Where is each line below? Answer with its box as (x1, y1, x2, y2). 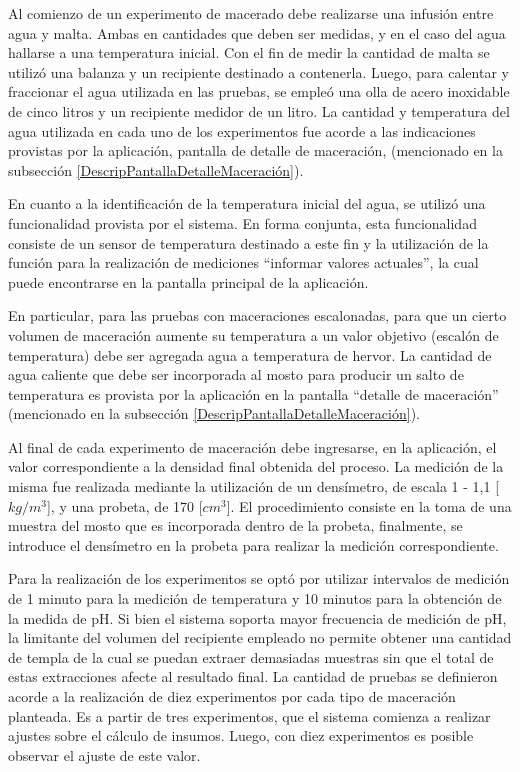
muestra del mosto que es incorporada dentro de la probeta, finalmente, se (8, 515, 463, 536)
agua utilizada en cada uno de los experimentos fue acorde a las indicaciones (8, 120, 476, 141)
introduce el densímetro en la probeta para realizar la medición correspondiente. (8, 534, 499, 555)
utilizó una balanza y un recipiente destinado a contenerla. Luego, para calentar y (8, 61, 509, 82)
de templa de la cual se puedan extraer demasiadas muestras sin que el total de (8, 646, 494, 667)
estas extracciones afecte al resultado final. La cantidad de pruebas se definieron (8, 666, 498, 687)
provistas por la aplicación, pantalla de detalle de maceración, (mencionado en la (8, 140, 503, 161)
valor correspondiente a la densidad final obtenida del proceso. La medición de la (8, 456, 504, 477)
